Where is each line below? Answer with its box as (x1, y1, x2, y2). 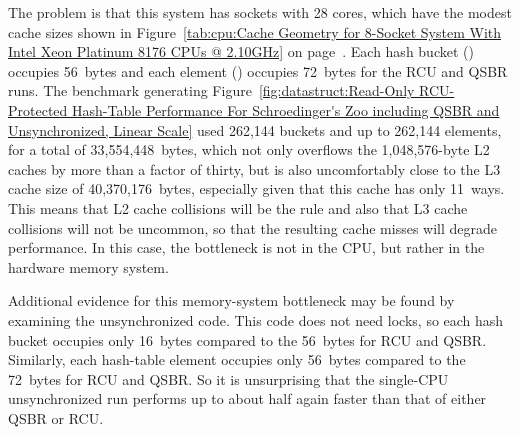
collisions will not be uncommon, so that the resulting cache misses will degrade (8, 217, 498, 238)
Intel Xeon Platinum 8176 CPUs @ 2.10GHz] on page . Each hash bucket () (8, 41, 474, 62)
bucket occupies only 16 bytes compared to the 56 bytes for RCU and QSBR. (8, 329, 487, 350)
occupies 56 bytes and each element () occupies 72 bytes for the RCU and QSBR (8, 60, 508, 81)
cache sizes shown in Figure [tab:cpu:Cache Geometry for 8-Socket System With (8, 21, 502, 42)
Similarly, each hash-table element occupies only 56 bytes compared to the (8, 349, 466, 370)
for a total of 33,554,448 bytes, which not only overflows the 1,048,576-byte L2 (8, 139, 490, 160)
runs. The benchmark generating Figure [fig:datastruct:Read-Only (8, 80, 415, 101)
